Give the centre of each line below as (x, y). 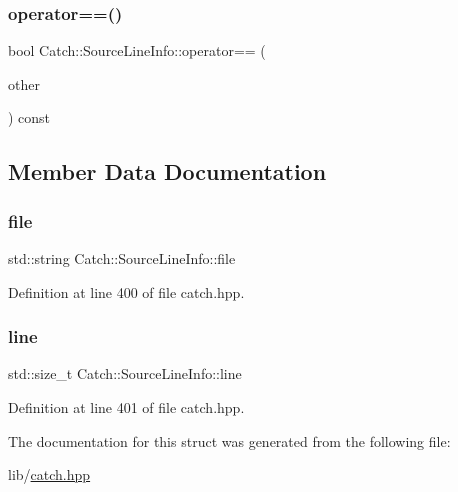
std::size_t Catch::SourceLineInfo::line (125, 373)
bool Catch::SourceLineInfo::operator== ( (137, 50)
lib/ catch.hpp (49, 474)
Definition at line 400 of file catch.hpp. (126, 291)
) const (29, 117)
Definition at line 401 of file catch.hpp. (126, 407)
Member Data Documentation (167, 171)
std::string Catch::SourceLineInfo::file (122, 258)
